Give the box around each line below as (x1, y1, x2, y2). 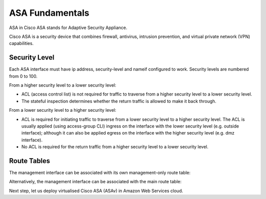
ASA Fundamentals (9, 7, 90, 18)
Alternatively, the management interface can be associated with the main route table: (9, 179, 182, 185)
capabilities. (9, 40, 34, 46)
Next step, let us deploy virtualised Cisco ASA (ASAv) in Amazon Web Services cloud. (9, 188, 183, 194)
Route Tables (9, 157, 50, 165)
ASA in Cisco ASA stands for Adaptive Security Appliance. (9, 25, 128, 31)
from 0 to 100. (9, 73, 38, 79)
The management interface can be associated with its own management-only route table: (9, 170, 191, 176)
